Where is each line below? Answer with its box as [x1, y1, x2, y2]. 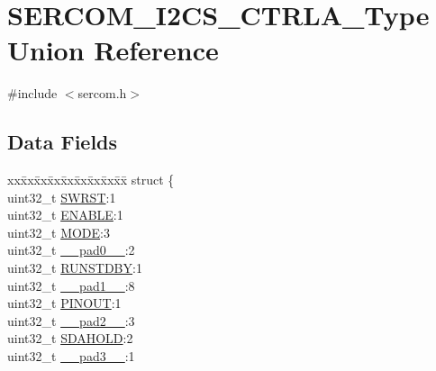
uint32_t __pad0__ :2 [7, 240, 135, 259]
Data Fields [7, 128, 118, 156]
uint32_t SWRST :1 [7, 187, 116, 206]
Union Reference [7, 32, 219, 68]
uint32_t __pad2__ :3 [7, 311, 135, 330]
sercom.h [77, 84, 127, 103]
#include [7, 84, 58, 103]
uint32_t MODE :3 [7, 222, 110, 241]
